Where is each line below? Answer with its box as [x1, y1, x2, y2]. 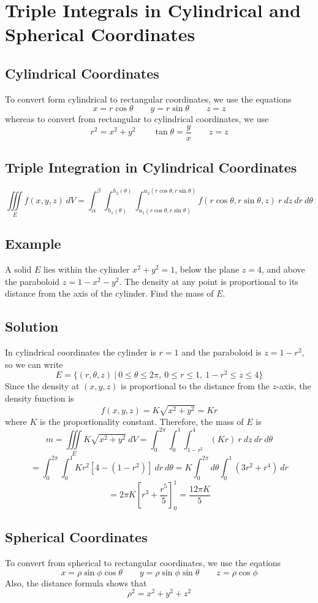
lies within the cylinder [43, 263, 130, 276]
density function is [5, 392, 74, 405]
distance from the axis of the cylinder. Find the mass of [5, 287, 214, 300]
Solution [5, 317, 59, 336]
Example [5, 234, 61, 253]
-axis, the [276, 379, 311, 392]
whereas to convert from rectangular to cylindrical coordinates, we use [5, 112, 269, 125]
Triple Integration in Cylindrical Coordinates [5, 158, 297, 177]
